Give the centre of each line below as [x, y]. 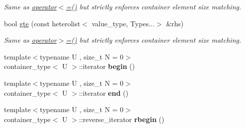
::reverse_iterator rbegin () [122, 119]
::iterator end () [104, 93]
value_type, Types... [123, 23]
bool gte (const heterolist [42, 23]
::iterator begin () [107, 66]
